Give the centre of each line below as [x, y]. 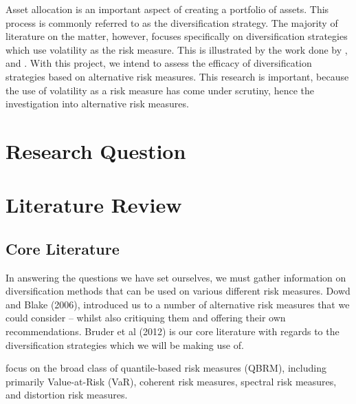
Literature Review [94, 205]
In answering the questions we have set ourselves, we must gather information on [176, 277]
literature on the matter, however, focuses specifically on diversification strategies [177, 36]
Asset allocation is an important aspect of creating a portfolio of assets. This [167, 9]
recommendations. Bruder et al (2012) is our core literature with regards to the [173, 331]
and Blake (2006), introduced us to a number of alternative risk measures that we [178, 304]
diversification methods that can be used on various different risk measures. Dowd [178, 291]
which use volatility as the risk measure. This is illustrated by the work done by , [177, 49]
